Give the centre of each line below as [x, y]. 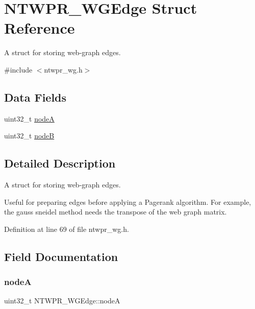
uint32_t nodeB [29, 136]
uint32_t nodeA [29, 118]
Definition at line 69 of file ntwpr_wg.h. [67, 229]
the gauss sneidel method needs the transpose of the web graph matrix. [116, 212]
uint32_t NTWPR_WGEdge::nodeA [62, 301]
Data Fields [35, 97]
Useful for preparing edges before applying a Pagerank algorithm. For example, [128, 201]
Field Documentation [61, 256]
